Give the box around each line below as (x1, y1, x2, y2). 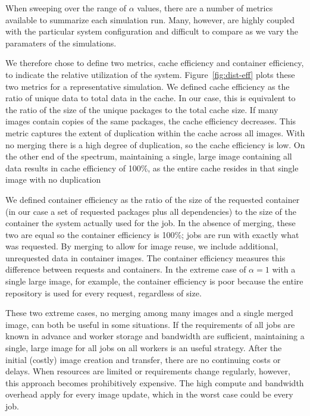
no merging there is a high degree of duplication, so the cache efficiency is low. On (5, 138, 305, 151)
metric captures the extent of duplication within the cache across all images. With (5, 126, 305, 139)
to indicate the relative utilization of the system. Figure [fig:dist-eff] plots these (5, 68, 295, 80)
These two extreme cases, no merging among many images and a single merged (5, 306, 293, 319)
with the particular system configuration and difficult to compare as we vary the (5, 25, 298, 37)
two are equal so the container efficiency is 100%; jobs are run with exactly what (5, 228, 299, 240)
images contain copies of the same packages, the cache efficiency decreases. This (5, 115, 296, 127)
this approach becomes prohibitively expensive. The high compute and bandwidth (5, 376, 304, 389)
